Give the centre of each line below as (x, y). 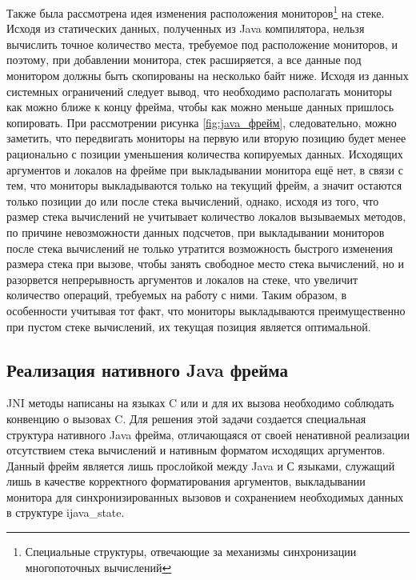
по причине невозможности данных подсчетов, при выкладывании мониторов (196, 232)
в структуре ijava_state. (66, 512)
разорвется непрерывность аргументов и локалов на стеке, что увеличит (182, 279)
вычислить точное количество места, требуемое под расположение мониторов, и (202, 44)
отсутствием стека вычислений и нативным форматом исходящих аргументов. (196, 450)
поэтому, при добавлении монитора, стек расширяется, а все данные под (184, 60)
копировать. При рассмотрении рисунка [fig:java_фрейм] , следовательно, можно (202, 122)
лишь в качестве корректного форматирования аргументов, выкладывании (186, 481)
